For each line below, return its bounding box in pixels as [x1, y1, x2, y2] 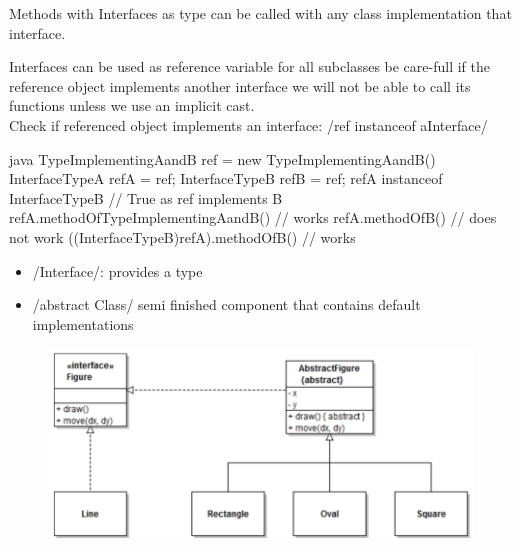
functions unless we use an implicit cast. [9, 95, 255, 116]
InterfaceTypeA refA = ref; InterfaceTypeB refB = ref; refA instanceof [9, 168, 443, 189]
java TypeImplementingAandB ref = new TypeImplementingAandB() [9, 148, 436, 169]
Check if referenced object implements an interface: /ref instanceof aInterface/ [9, 114, 488, 135]
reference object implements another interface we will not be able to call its [9, 75, 471, 96]
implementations [32, 313, 134, 334]
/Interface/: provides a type [32, 260, 203, 281]
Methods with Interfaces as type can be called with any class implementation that [9, 3, 512, 23]
